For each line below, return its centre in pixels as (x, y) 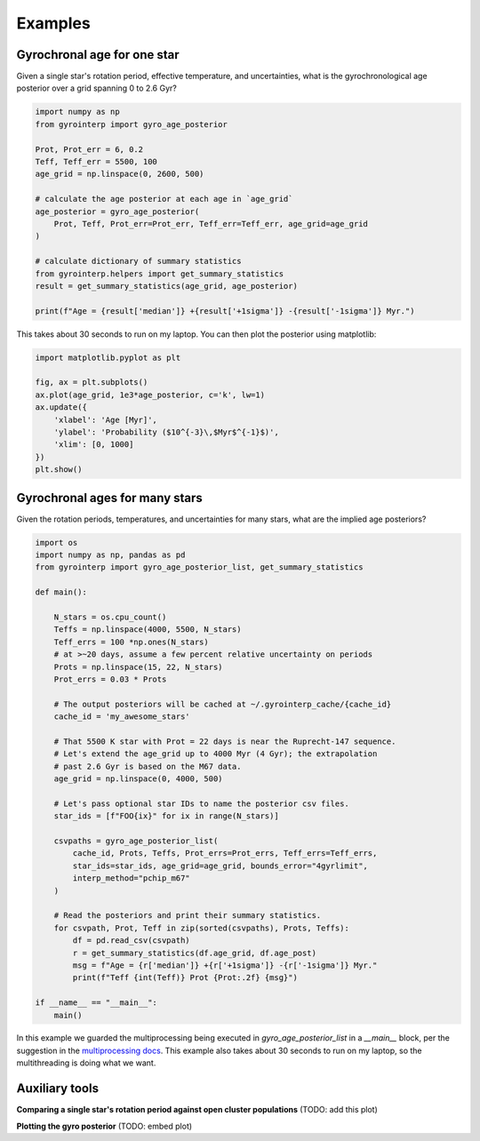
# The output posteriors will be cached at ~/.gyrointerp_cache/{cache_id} (223, 704)
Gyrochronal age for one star (98, 55)
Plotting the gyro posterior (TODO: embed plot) (104, 1126)
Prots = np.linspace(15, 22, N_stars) (138, 667)
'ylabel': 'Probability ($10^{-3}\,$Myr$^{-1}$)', (166, 432)
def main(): (61, 592)
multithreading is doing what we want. (86, 1063)
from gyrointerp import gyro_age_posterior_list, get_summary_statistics (199, 567)
